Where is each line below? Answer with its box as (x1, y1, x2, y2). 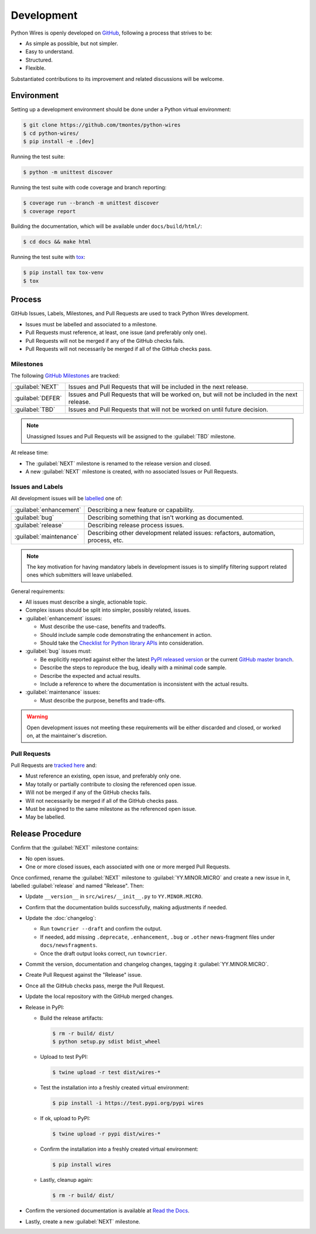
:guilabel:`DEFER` (14, 394, 62, 403)
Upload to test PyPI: (40, 1054, 88, 1061)
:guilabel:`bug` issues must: (25, 647, 92, 655)
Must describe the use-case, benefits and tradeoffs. (40, 623, 166, 630)
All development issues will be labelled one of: (11, 495, 123, 502)
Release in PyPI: (25, 1004, 64, 1011)
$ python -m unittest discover (23, 169, 114, 176)
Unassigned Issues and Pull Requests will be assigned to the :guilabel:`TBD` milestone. (26, 432, 236, 439)
